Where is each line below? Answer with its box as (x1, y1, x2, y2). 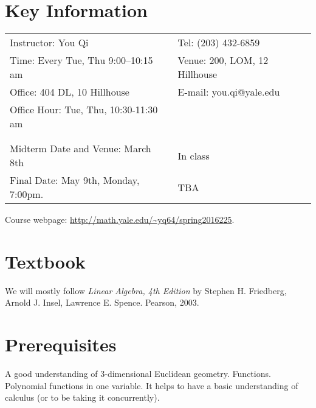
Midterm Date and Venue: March (10, 141, 151, 156)
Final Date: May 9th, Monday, (10, 173, 140, 188)
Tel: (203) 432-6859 (177, 35, 260, 50)
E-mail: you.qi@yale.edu (177, 85, 280, 99)
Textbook (5, 248, 86, 273)
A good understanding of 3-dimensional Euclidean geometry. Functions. (5, 367, 271, 380)
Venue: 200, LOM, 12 (177, 53, 269, 68)
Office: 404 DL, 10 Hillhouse (10, 85, 129, 99)
